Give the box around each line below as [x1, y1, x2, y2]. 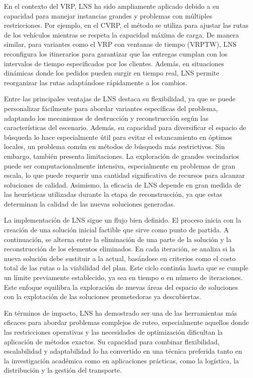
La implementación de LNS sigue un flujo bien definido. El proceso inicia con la [4, 215, 241, 225]
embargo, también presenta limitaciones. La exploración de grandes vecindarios [4, 151, 239, 161]
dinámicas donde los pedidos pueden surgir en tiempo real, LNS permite [4, 68, 219, 78]
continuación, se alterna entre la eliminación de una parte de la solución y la [4, 234, 232, 244]
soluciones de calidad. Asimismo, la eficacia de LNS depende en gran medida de [4, 179, 241, 189]
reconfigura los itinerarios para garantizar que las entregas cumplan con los [4, 48, 228, 58]
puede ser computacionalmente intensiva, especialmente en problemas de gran [4, 160, 235, 170]
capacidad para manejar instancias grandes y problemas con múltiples [4, 10, 212, 20]
